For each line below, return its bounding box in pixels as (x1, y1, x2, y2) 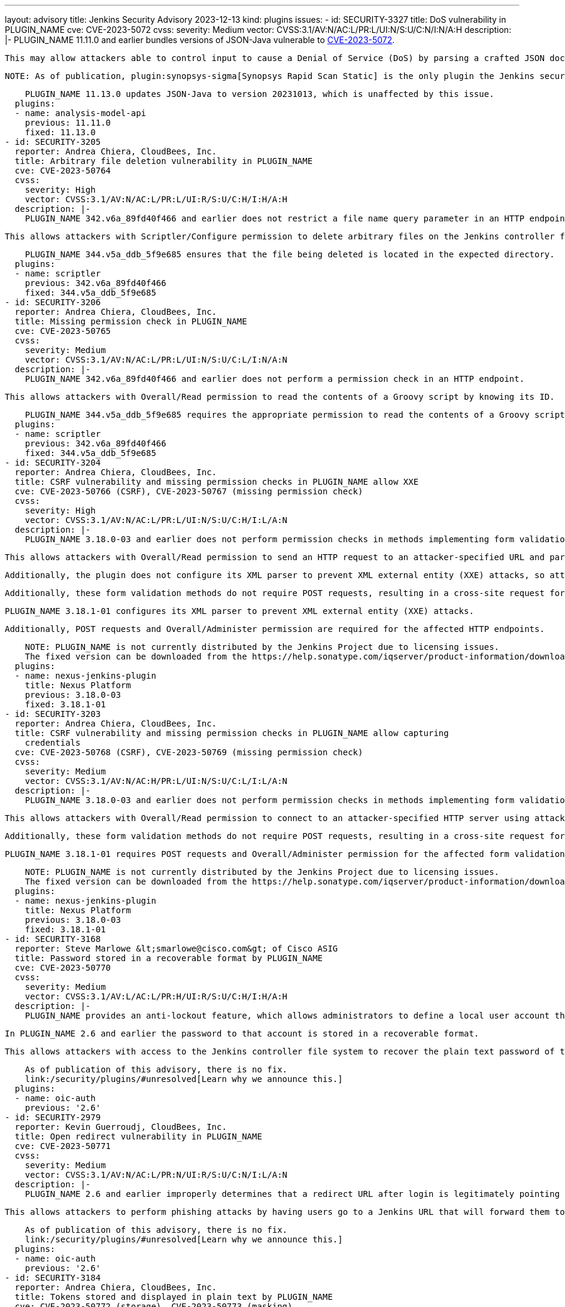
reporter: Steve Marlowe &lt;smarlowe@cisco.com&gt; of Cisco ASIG (14, 944, 338, 953)
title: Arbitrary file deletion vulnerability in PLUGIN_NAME (14, 156, 313, 166)
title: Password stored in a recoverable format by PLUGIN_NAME (14, 953, 323, 963)
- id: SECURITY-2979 (5, 1113, 101, 1122)
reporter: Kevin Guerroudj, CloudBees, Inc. (14, 1122, 227, 1132)
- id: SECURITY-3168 (5, 934, 101, 944)
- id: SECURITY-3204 (5, 458, 101, 467)
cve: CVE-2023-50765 (14, 326, 111, 336)
